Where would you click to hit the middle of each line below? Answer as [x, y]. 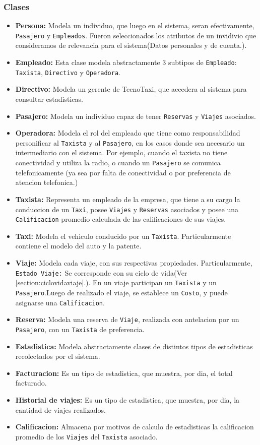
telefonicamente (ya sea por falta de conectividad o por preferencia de [123, 172]
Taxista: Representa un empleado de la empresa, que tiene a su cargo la [128, 199]
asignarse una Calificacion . [60, 302]
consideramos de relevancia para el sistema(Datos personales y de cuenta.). [131, 45]
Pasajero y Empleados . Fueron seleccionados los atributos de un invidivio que [136, 35]
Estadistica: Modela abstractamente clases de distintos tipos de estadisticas [134, 346]
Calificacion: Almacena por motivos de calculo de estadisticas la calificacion [135, 427]
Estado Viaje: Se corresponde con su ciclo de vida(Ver [101, 272]
